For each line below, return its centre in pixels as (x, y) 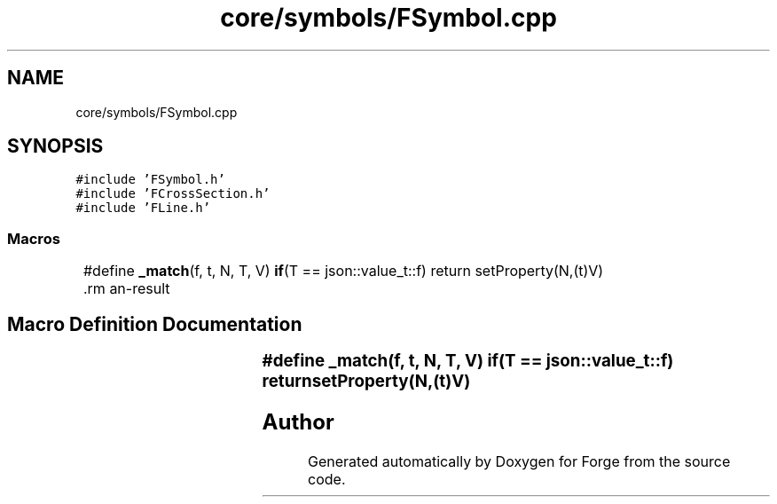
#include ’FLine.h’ (143, 208)
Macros (34, 238)
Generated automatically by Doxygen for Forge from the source (519, 461)
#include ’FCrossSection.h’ (173, 194)
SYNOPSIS (55, 146)
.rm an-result (126, 289)
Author (298, 421)
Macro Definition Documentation (155, 324)
